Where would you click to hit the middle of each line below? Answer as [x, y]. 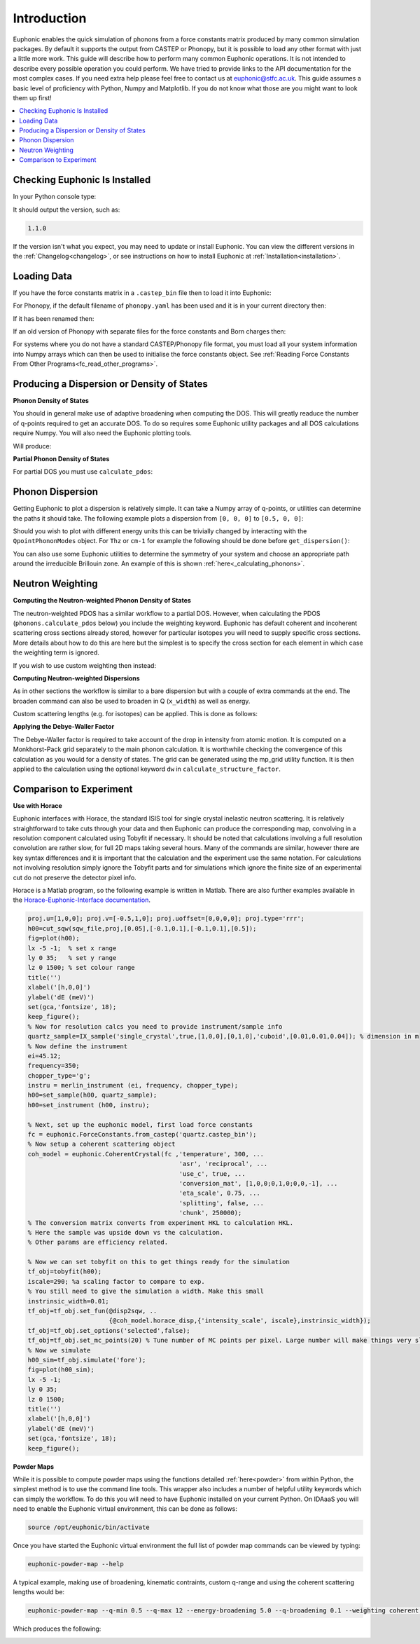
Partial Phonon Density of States [61, 459]
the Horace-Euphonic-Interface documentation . [82, 900]
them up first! [32, 97]
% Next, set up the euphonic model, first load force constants [140, 1124]
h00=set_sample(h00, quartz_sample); [92, 1095]
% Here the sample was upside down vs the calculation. [126, 1232]
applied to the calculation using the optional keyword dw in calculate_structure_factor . [147, 769]
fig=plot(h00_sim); [61, 1370]
